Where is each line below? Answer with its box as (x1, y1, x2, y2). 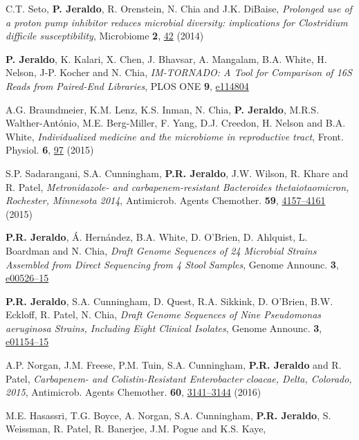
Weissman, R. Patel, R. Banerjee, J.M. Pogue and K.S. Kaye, (6, 421, 266, 436)
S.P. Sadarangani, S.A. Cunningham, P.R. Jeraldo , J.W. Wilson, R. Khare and (6, 165, 349, 180)
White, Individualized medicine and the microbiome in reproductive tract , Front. (6, 129, 344, 143)
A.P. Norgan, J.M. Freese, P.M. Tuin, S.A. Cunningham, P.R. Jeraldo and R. (6, 358, 342, 372)
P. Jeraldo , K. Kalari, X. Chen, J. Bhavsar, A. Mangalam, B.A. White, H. (6, 51, 327, 66)
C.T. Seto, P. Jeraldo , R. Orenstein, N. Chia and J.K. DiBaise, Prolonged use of (6, 1, 352, 15)
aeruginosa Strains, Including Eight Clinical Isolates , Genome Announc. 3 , (6, 320, 322, 335)
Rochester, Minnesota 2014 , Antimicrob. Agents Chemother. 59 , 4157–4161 (6, 193, 326, 208)
